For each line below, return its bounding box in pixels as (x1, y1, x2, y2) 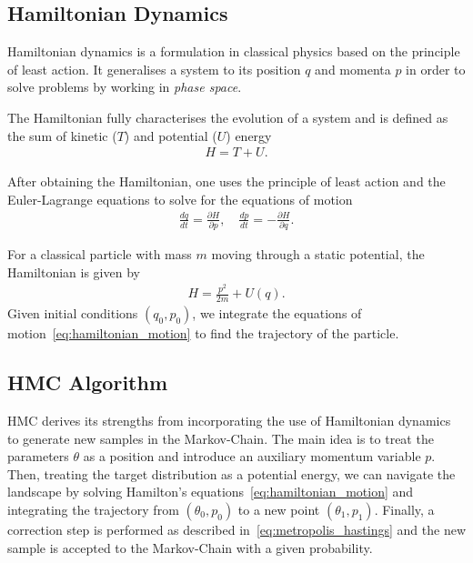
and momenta (315, 59, 391, 78)
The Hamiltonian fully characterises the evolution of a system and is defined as (7, 107, 448, 126)
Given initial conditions (7, 304, 138, 323)
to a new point (237, 499, 320, 518)
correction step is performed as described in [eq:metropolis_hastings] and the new (7, 519, 467, 538)
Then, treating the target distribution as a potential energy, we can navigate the (7, 464, 456, 483)
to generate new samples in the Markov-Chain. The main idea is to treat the (7, 428, 434, 447)
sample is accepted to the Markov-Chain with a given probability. (7, 538, 373, 557)
